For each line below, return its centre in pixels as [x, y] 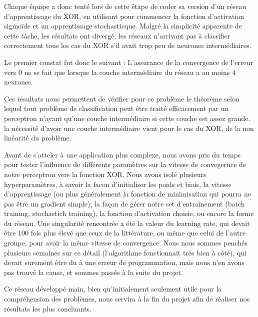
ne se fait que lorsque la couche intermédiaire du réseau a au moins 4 [130, 72]
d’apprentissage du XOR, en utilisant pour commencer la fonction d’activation [124, 16]
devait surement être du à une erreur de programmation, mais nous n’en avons [124, 262]
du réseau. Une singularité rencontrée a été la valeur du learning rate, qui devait [127, 223]
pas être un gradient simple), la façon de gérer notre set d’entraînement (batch [124, 203]
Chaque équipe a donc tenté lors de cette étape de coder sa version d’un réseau [125, 6]
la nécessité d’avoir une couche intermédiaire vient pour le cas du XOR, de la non [129, 128]
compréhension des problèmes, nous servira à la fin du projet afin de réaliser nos [127, 299]
